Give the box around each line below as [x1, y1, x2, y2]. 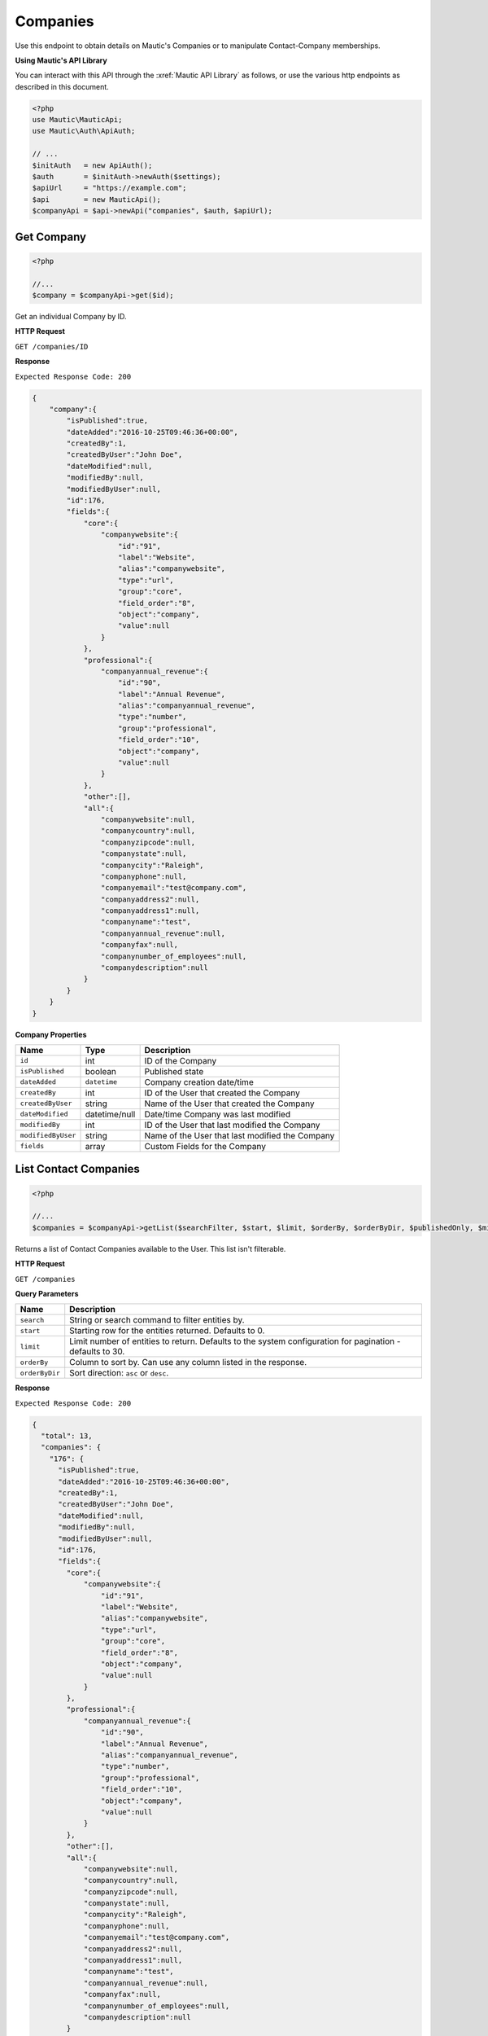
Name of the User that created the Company [144, 1098, 315, 1109]
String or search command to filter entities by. [69, 1314, 245, 1326]
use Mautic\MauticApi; [32, 115, 123, 125]
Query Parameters [15, 1288, 79, 1298]
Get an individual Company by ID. [15, 311, 127, 321]
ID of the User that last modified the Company [144, 1119, 320, 1130]
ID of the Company [144, 1055, 217, 1066]
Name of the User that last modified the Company [144, 1130, 335, 1141]
